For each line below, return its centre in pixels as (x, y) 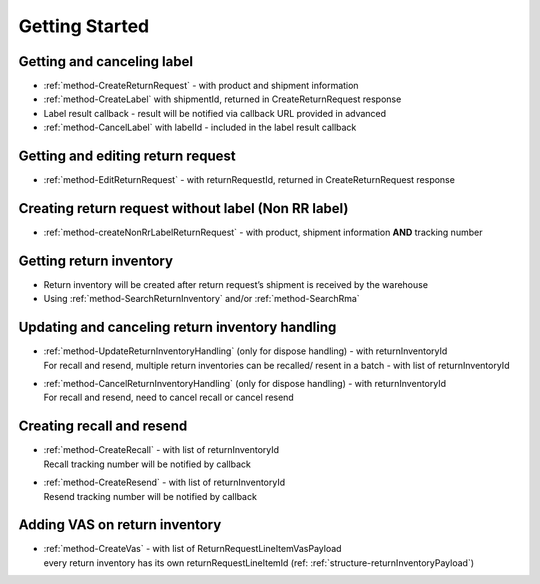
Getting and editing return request (127, 156)
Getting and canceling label (106, 61)
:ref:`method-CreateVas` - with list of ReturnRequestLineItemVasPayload (192, 549)
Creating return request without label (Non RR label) (183, 208)
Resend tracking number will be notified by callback (150, 496)
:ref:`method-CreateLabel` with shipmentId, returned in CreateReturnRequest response (222, 99)
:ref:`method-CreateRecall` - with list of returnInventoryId (161, 450)
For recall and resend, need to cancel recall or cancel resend (168, 397)
